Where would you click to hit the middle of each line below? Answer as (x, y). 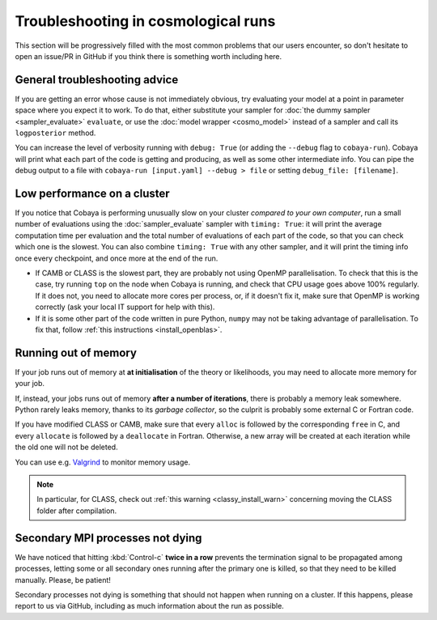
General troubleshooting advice (97, 80)
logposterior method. (55, 133)
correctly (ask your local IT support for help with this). (125, 307)
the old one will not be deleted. (66, 447)
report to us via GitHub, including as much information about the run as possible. (150, 606)
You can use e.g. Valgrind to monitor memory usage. (102, 462)
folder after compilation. (77, 511)
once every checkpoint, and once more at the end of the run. (117, 258)
